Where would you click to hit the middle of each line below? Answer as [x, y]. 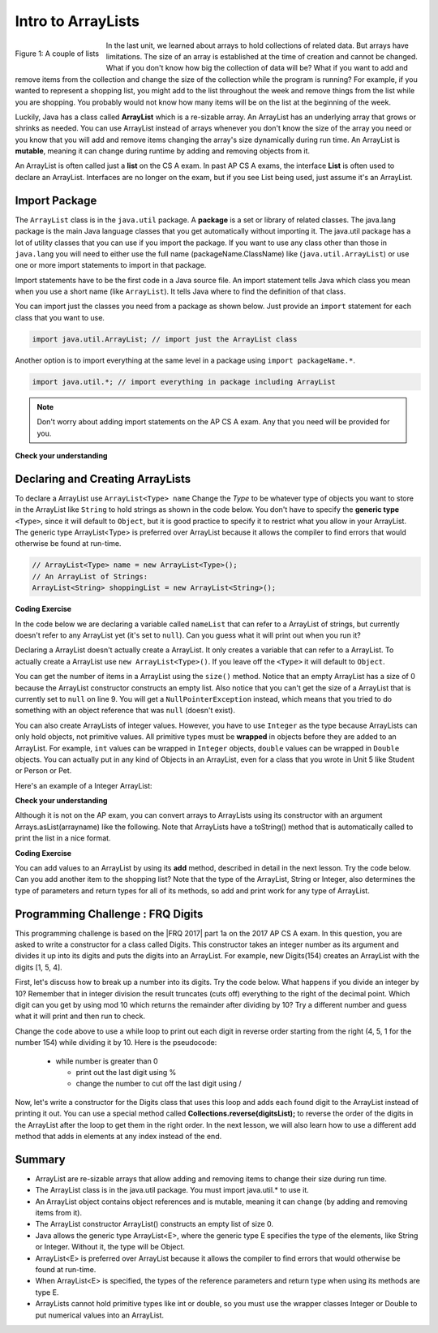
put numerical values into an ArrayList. [100, 1315]
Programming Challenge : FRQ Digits [109, 914]
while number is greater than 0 [107, 1061]
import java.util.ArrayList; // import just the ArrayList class [165, 339]
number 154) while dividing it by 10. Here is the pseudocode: [116, 1043]
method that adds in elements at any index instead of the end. [118, 1136]
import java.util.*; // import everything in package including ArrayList [184, 382]
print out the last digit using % [126, 1072]
